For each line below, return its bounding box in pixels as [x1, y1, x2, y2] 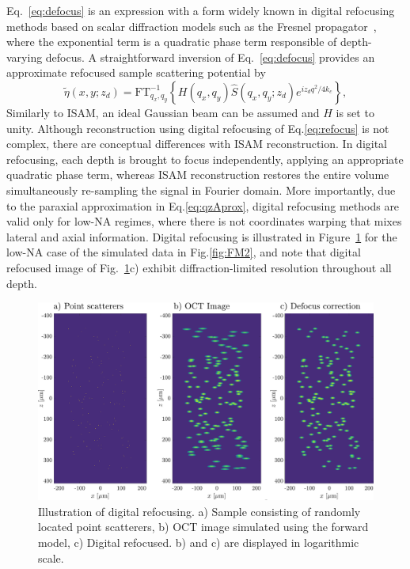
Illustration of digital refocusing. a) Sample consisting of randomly [38, 503, 361, 519]
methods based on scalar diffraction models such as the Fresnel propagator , [6, 17, 377, 34]
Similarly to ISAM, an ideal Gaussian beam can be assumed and [6, 104, 320, 120]
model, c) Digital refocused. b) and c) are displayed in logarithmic [38, 533, 359, 550]
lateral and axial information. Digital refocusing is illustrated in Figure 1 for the [6, 228, 397, 245]
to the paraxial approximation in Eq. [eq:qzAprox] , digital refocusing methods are [6, 197, 400, 214]
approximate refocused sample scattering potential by [6, 64, 266, 81]
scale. [38, 549, 64, 566]
